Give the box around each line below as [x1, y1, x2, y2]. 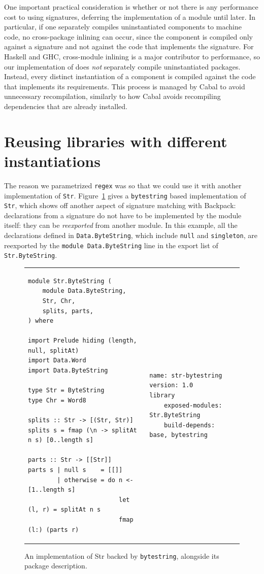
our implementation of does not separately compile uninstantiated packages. [4, 61, 241, 72]
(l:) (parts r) [28, 526, 79, 533]
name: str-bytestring [149, 372, 222, 379]
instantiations [4, 150, 101, 171]
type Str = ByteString [28, 387, 105, 394]
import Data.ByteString [28, 367, 108, 375]
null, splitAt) [28, 347, 79, 354]
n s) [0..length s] [28, 436, 93, 444]
